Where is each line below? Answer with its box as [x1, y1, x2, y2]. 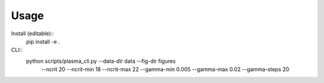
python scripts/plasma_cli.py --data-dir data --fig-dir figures [26, 57, 176, 64]
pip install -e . [26, 38, 60, 45]
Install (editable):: [11, 30, 54, 37]
